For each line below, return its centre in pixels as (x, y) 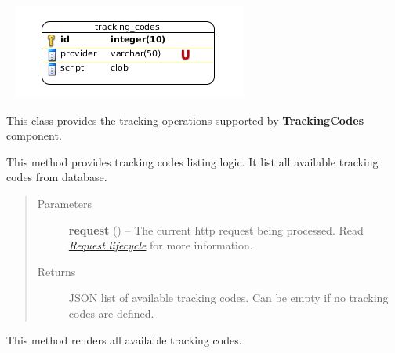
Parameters (64, 203)
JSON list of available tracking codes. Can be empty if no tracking (228, 298)
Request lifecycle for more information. (161, 245)
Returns (56, 271)
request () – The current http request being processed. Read (216, 229)
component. (34, 135)
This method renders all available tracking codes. (124, 339)
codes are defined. (111, 313)
